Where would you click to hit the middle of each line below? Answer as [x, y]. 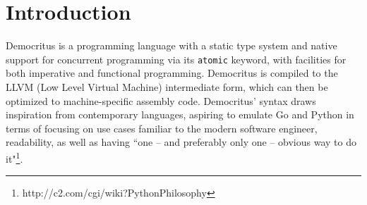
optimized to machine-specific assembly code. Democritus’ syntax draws [161, 100]
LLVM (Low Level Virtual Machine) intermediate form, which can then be [167, 86]
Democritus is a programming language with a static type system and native [172, 45]
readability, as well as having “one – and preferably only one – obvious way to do [181, 142]
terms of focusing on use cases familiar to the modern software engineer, [162, 128]
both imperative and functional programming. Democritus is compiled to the [172, 73]
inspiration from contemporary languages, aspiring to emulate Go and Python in [180, 114]
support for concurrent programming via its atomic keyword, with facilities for [176, 59]
